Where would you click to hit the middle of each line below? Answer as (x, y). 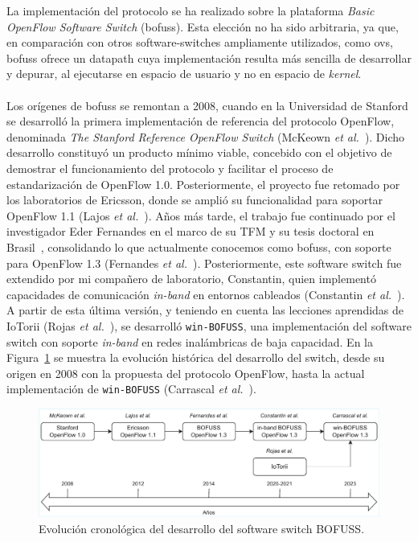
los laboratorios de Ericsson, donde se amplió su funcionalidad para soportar (195, 200)
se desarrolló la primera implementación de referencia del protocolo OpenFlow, (201, 121)
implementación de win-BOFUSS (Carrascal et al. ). (131, 389)
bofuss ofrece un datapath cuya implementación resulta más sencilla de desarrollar (209, 57)
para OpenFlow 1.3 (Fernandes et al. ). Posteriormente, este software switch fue (204, 263)
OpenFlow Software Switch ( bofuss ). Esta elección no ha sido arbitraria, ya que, (203, 26)
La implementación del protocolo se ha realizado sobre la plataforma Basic (191, 10)
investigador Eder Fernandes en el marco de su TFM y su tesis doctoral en (191, 231)
